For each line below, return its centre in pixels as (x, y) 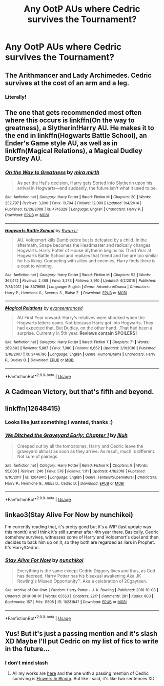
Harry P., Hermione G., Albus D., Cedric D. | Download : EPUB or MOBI (65, 483)
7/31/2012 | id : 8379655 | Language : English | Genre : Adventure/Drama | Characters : (77, 287)
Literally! (16, 97)
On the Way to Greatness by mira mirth (52, 172)
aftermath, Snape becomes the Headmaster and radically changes (84, 245)
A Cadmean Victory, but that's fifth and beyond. (80, 392)
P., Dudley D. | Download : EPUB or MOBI (40, 360)
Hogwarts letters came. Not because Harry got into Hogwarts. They (85, 323)
